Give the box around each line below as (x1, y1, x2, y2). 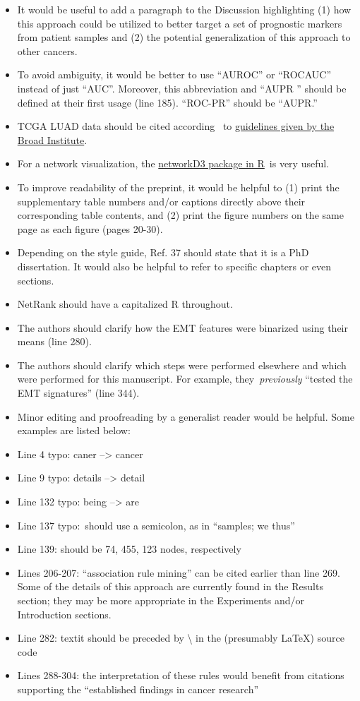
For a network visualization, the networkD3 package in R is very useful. (17, 156, 330, 171)
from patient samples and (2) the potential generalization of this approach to (17, 30, 351, 44)
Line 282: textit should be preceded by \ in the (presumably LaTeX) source (17, 630, 344, 645)
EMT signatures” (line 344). (17, 385, 140, 400)
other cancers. (17, 43, 78, 58)
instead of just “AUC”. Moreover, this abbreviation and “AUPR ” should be (17, 80, 347, 95)
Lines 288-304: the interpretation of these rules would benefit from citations (17, 668, 344, 683)
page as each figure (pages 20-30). (17, 221, 163, 236)
